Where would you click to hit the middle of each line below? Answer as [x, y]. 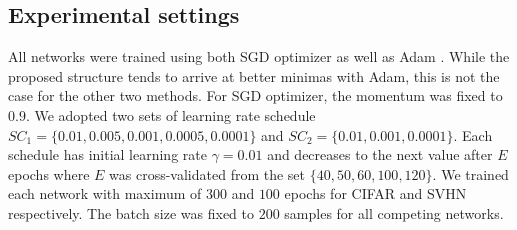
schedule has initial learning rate [107, 154]
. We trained [470, 173]
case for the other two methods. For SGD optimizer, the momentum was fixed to [255, 95]
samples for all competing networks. [394, 212]
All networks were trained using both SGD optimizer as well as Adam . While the [259, 56]
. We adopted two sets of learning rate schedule [170, 114]
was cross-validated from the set [207, 173]
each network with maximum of [105, 193]
